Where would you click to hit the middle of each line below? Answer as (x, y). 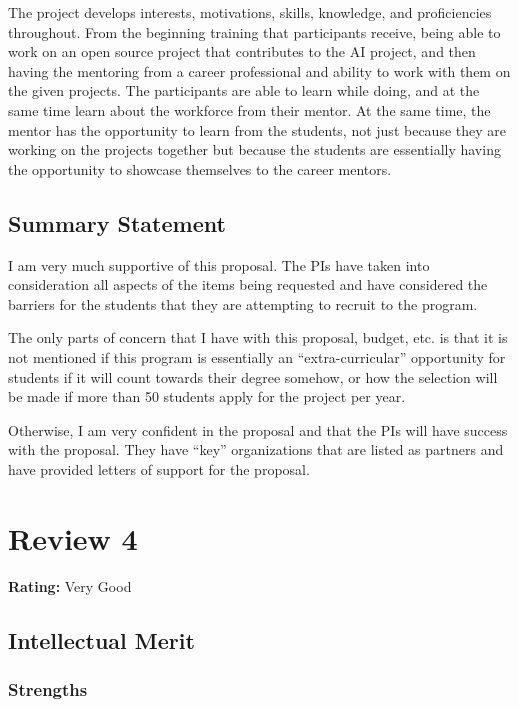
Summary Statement (117, 222)
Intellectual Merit (101, 639)
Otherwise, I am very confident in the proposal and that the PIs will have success (258, 429)
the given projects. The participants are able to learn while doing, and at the (244, 90)
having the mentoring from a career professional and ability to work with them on (259, 70)
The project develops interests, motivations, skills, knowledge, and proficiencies (250, 12)
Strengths (48, 688)
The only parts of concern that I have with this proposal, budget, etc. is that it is (258, 337)
